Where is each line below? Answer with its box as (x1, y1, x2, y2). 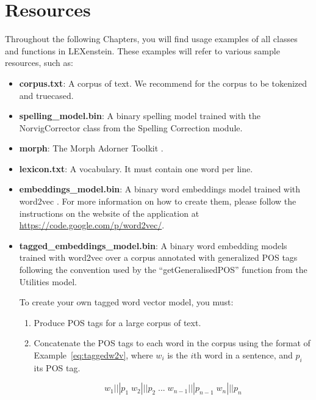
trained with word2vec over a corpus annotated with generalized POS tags (19, 251, 298, 264)
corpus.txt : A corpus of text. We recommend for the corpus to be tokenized (19, 76, 307, 89)
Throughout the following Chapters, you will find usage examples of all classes (5, 32, 298, 45)
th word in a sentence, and (193, 349, 293, 361)
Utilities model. (19, 275, 77, 288)
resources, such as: (5, 56, 73, 69)
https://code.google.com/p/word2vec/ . (19, 219, 165, 231)
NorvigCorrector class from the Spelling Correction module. (19, 121, 243, 134)
